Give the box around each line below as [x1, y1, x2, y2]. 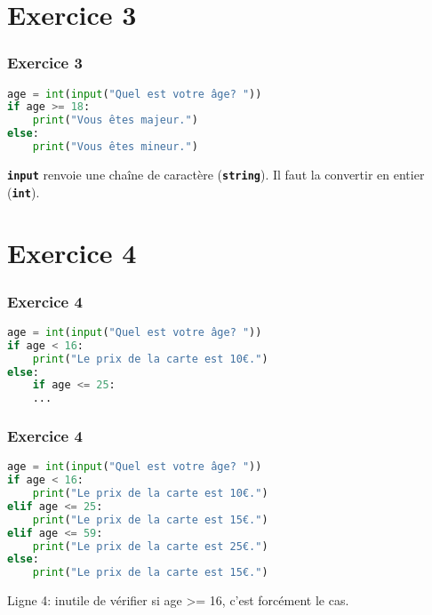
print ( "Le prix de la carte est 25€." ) [32, 539, 268, 553]
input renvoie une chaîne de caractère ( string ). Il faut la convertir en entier [7, 164, 425, 183]
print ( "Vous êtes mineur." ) [32, 140, 198, 154]
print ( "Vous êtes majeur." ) [32, 114, 198, 127]
